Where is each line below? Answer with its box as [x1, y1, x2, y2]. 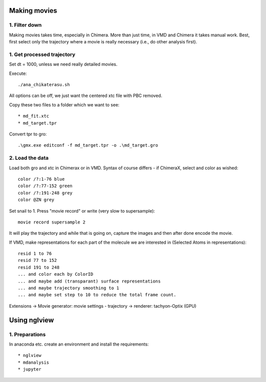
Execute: [9, 70, 27, 76]
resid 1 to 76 [18, 251, 52, 256]
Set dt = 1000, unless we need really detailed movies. [9, 62, 118, 67]
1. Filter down [9, 22, 42, 29]
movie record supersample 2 [18, 219, 86, 225]
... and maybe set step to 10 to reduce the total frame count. [18, 292, 177, 298]
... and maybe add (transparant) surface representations [18, 278, 161, 284]
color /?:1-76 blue [18, 176, 65, 182]
